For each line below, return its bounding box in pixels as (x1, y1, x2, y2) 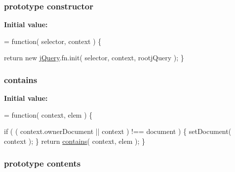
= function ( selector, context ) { (4, 36, 102, 46)
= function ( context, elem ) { (4, 109, 93, 120)
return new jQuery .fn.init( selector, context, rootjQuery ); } (4, 52, 184, 63)
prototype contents (4, 157, 81, 169)
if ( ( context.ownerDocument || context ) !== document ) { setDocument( (4, 126, 232, 136)
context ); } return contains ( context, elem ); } (4, 136, 145, 146)
